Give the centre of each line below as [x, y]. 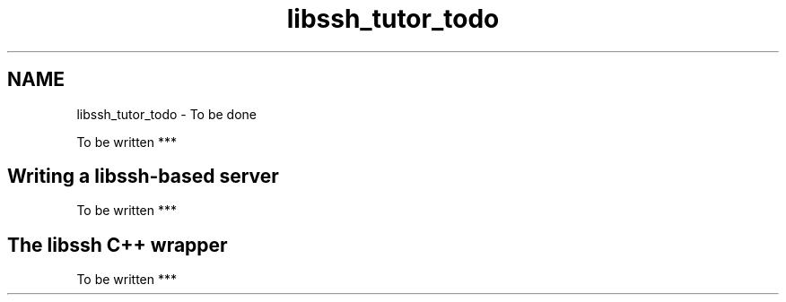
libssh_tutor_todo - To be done [167, 114]
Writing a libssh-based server [143, 177]
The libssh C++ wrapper [118, 245]
